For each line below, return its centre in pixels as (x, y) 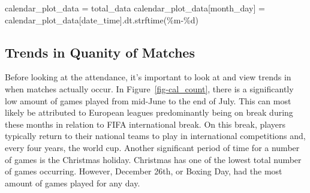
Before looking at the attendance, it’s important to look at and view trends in (148, 77)
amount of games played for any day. (73, 183)
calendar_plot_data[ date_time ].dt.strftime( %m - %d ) (102, 19)
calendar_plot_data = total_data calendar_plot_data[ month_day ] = (135, 8)
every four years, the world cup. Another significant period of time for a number (152, 147)
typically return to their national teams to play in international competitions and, (155, 136)
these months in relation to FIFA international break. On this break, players (145, 124)
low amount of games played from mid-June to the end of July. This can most (148, 100)
